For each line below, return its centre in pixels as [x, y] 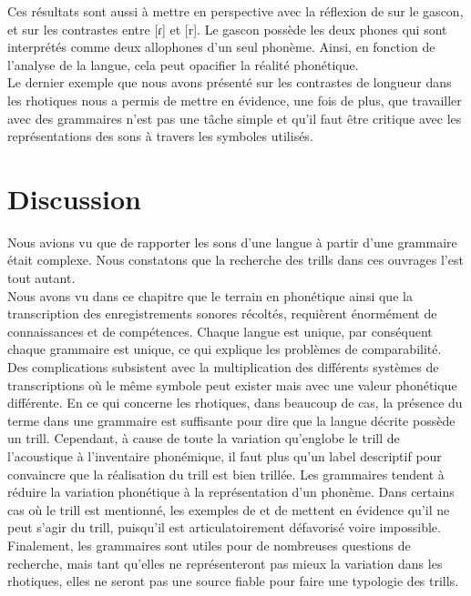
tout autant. [41, 278]
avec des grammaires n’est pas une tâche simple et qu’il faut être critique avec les [235, 118]
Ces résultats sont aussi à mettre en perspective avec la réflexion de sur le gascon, [235, 11]
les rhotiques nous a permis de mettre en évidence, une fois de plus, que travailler [235, 100]
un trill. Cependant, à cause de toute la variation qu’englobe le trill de [204, 438]
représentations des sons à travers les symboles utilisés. [160, 136]
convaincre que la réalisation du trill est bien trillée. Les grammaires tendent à [226, 474]
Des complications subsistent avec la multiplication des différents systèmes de [223, 367]
